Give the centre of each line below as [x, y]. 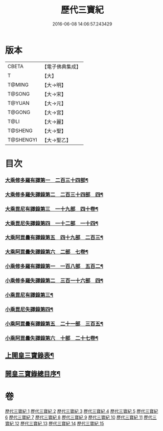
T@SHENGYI [23, 140]
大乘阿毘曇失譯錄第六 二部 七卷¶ [47, 252]
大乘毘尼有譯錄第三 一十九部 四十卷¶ [52, 209]
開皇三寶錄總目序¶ [33, 373]
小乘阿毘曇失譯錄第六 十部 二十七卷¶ [52, 338]
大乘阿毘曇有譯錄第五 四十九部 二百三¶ [54, 238]
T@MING [18, 85]
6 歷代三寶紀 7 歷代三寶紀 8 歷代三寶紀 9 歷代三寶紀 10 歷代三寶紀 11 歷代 [79, 417]
